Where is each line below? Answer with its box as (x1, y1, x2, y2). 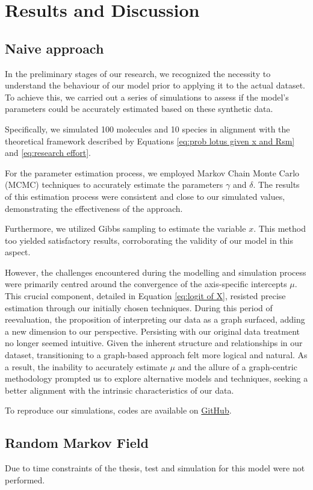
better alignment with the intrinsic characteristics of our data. (5, 383, 234, 396)
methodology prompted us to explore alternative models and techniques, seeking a (5, 372, 308, 385)
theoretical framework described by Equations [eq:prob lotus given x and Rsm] (5, 134, 295, 147)
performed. (5, 473, 45, 486)
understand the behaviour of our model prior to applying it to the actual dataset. (5, 79, 305, 91)
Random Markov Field (5, 433, 149, 452)
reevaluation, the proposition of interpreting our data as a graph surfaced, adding (5, 313, 305, 326)
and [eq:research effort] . (5, 146, 91, 159)
